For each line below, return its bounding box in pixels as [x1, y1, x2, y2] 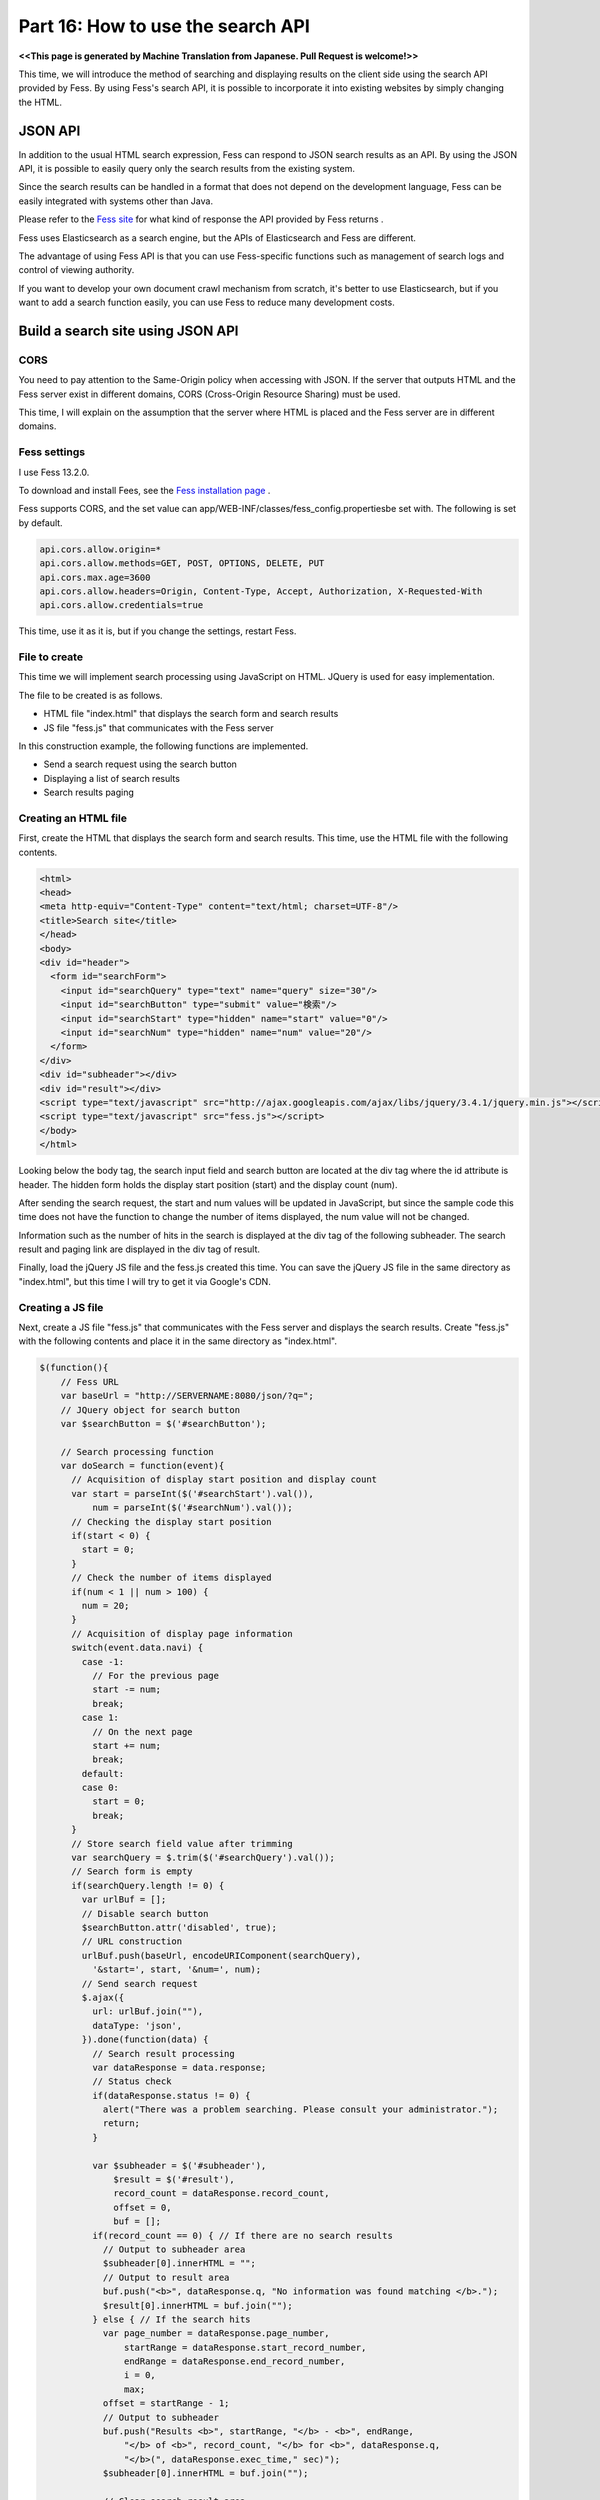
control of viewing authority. [18, 264, 135, 276]
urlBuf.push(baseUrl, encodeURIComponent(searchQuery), [81, 1950, 362, 1961]
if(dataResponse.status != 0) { [91, 2090, 251, 2101]
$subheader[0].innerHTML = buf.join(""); [102, 2468, 309, 2479]
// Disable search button [81, 1908, 209, 1919]
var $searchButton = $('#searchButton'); [60, 1418, 267, 1429]
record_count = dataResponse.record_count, [113, 2188, 330, 2199]
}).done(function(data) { [81, 2034, 209, 2045]
